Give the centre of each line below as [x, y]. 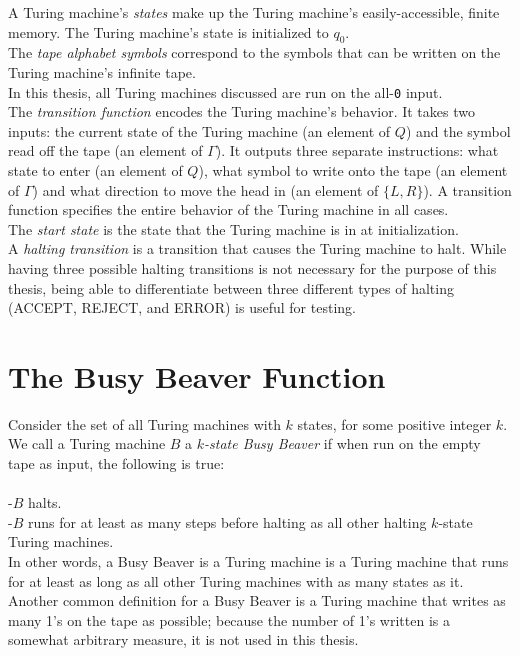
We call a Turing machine [87, 443]
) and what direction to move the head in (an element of [205, 189]
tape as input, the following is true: [116, 463]
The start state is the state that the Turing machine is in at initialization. [233, 228]
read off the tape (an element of [105, 150]
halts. [44, 502]
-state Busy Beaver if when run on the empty [342, 443]
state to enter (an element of [95, 170]
